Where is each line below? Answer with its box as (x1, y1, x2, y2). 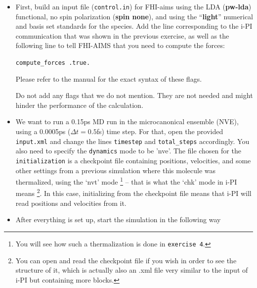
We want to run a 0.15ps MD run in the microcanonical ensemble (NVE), (15, 116, 239, 127)
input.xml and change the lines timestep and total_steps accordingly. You (15, 136, 250, 146)
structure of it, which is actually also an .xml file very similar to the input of (15, 265, 248, 275)
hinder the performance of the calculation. (15, 99, 143, 110)
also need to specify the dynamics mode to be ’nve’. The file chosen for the (15, 145, 241, 156)
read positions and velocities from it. (15, 197, 127, 208)
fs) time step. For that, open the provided (96, 126, 223, 137)
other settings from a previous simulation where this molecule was (15, 165, 216, 175)
